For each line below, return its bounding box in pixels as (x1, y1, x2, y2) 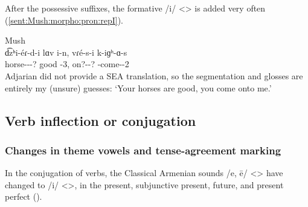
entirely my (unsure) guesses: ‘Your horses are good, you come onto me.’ (5, 81, 272, 94)
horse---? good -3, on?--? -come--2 (5, 57, 129, 70)
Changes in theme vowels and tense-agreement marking (5, 142, 281, 157)
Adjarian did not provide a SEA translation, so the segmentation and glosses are (5, 69, 303, 82)
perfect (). (5, 190, 42, 203)
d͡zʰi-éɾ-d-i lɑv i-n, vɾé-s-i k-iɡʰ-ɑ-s (5, 45, 127, 58)
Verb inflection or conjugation (5, 111, 196, 130)
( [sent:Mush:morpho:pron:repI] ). (5, 13, 123, 26)
